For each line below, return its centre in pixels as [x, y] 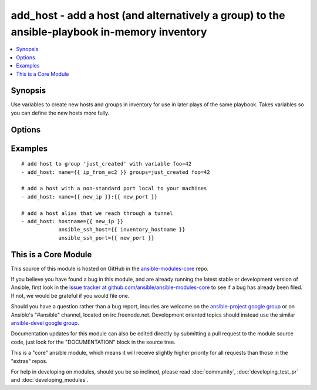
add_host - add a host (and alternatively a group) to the [148, 15]
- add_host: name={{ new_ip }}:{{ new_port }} [90, 196]
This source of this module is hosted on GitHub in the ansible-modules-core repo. [110, 268]
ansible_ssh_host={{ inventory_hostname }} [122, 230]
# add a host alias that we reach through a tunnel [97, 213]
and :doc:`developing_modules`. [50, 380]
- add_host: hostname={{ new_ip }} [72, 221]
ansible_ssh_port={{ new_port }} [107, 238]
